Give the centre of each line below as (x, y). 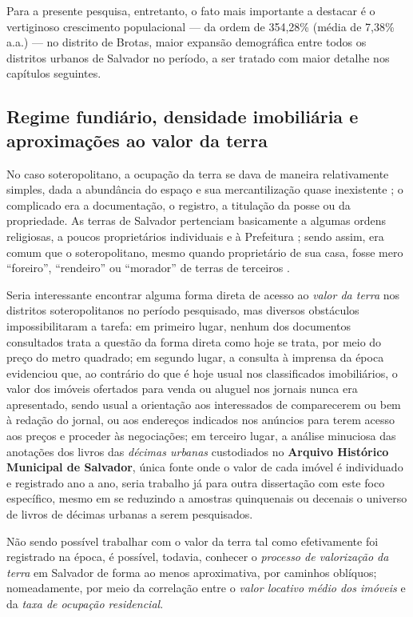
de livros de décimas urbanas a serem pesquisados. (130, 514)
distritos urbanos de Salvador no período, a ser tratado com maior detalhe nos (198, 57)
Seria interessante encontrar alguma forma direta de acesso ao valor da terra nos (203, 294)
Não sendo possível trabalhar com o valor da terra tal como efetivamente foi (193, 541)
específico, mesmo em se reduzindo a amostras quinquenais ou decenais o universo (207, 498)
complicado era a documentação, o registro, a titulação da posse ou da (179, 204)
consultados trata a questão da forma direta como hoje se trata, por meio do (194, 341)
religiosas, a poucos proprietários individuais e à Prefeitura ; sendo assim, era (195, 236)
